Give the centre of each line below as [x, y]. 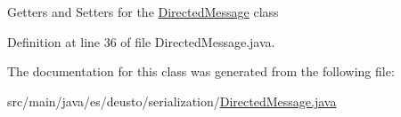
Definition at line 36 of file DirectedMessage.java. [141, 41]
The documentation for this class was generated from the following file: [201, 71]
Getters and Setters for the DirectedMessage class [143, 12]
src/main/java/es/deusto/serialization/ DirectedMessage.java [172, 101]
